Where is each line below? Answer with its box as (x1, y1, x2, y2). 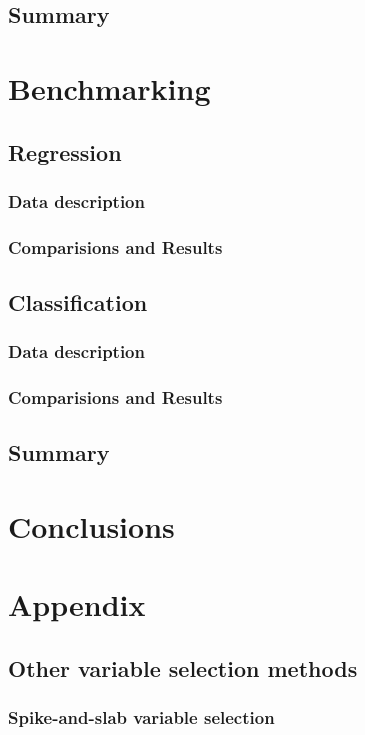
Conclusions (8, 506, 175, 547)
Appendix (8, 584, 146, 625)
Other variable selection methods (8, 653, 358, 684)
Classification (8, 287, 148, 318)
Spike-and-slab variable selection (8, 705, 275, 730)
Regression (8, 136, 122, 167)
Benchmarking (8, 67, 211, 108)
